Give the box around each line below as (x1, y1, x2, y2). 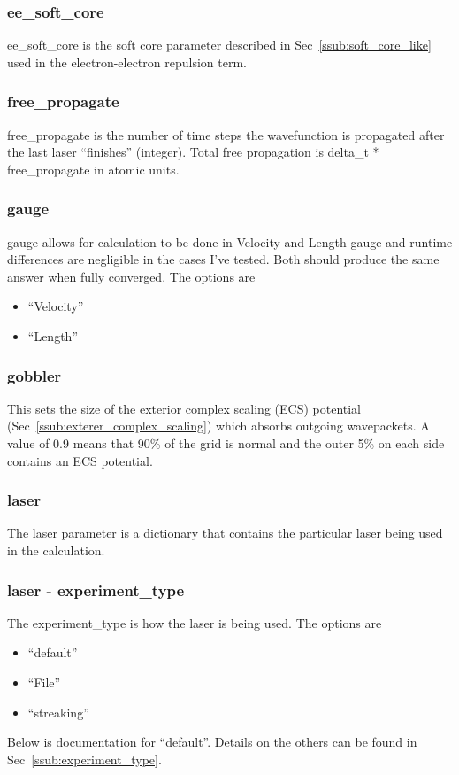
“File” (27, 673, 61, 691)
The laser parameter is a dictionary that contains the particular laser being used (7, 523, 443, 542)
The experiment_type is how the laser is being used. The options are (7, 613, 382, 632)
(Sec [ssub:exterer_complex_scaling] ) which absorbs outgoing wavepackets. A (7, 416, 430, 435)
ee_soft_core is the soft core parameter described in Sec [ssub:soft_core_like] (7, 35, 432, 54)
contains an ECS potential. (7, 451, 153, 469)
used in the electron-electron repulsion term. (7, 52, 247, 71)
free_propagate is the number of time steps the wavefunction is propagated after (7, 125, 445, 143)
